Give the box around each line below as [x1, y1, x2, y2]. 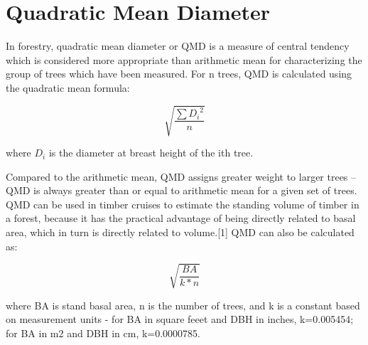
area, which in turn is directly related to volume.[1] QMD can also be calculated [6, 225, 355, 240]
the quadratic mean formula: [6, 80, 130, 95]
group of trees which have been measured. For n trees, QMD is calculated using [6, 66, 352, 81]
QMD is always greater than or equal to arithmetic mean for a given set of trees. [6, 183, 357, 198]
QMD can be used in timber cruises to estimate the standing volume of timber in [6, 196, 359, 211]
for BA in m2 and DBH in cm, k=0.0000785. [6, 325, 201, 340]
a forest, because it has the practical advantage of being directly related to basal [6, 211, 356, 225]
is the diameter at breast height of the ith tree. [48, 145, 254, 160]
